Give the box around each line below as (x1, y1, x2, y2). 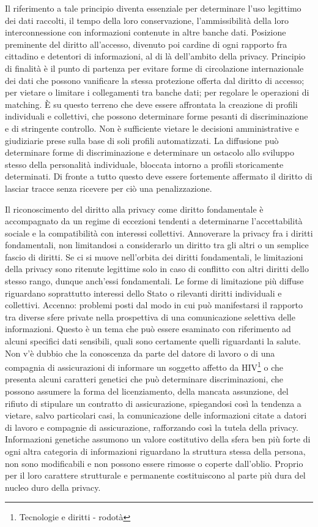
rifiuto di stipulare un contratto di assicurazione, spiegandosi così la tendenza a (5, 396, 301, 409)
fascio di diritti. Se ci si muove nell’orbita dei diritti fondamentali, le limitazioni (5, 250, 303, 263)
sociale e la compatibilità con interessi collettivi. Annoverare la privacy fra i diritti (5, 226, 313, 239)
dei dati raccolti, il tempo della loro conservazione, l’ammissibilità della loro (5, 13, 289, 26)
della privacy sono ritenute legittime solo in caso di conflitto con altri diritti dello (5, 262, 309, 275)
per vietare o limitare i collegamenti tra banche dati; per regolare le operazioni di (5, 86, 309, 99)
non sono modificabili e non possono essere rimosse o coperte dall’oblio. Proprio (5, 457, 303, 469)
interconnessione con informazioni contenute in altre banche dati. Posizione (5, 26, 286, 39)
